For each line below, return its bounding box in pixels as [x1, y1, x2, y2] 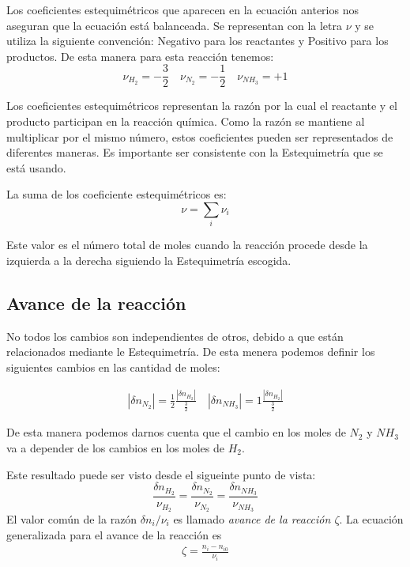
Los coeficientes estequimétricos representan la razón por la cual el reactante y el [6, 97, 398, 114]
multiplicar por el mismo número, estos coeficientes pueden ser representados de [6, 128, 393, 145]
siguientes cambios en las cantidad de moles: [6, 358, 220, 375]
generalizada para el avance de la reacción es [6, 526, 222, 542]
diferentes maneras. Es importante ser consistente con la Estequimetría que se [6, 144, 383, 161]
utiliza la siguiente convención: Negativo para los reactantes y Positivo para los [6, 32, 389, 49]
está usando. [6, 159, 66, 176]
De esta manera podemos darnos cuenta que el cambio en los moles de [6, 424, 346, 440]
